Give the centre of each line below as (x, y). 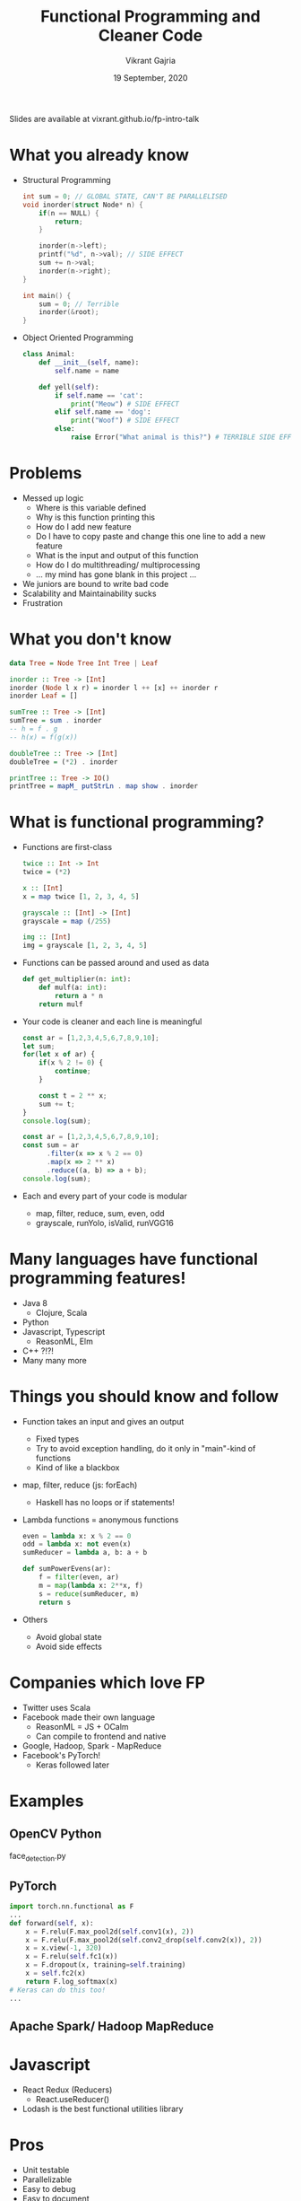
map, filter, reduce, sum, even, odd (100, 1213)
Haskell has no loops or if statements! (105, 1502)
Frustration (42, 602)
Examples (47, 1801)
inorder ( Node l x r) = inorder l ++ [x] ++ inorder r (114, 688)
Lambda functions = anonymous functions (100, 1520)
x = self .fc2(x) (56, 1973)
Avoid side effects (69, 1646)
